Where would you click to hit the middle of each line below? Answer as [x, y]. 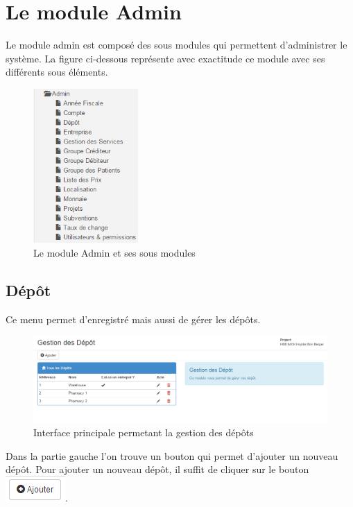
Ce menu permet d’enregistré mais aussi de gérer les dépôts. [133, 319]
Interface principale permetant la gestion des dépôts [144, 432]
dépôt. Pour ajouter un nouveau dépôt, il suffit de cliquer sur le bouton [157, 469]
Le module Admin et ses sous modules [114, 252]
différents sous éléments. [57, 72]
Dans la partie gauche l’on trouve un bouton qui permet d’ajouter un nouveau [172, 455]
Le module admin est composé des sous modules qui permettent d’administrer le [176, 45]
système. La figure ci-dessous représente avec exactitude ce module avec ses [165, 58]
